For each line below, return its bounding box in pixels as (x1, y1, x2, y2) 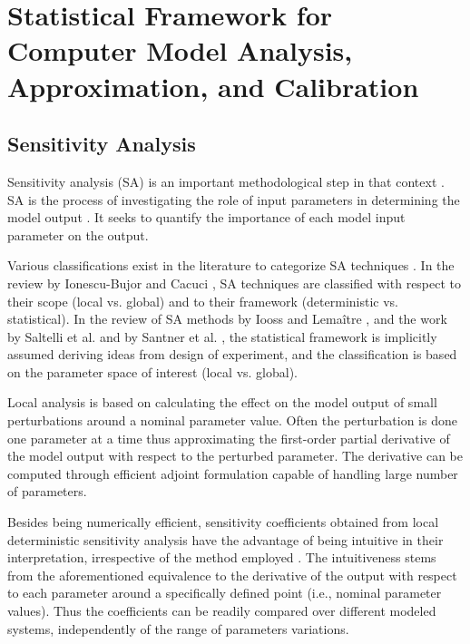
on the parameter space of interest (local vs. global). (7, 362, 298, 381)
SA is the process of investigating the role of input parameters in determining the (7, 190, 460, 209)
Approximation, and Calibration (7, 67, 419, 104)
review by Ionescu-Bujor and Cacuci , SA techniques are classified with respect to (7, 273, 462, 292)
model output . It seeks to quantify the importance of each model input (7, 208, 406, 227)
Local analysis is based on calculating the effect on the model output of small (7, 393, 437, 412)
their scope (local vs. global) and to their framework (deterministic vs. (7, 291, 399, 310)
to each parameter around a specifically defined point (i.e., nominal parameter (7, 583, 442, 602)
